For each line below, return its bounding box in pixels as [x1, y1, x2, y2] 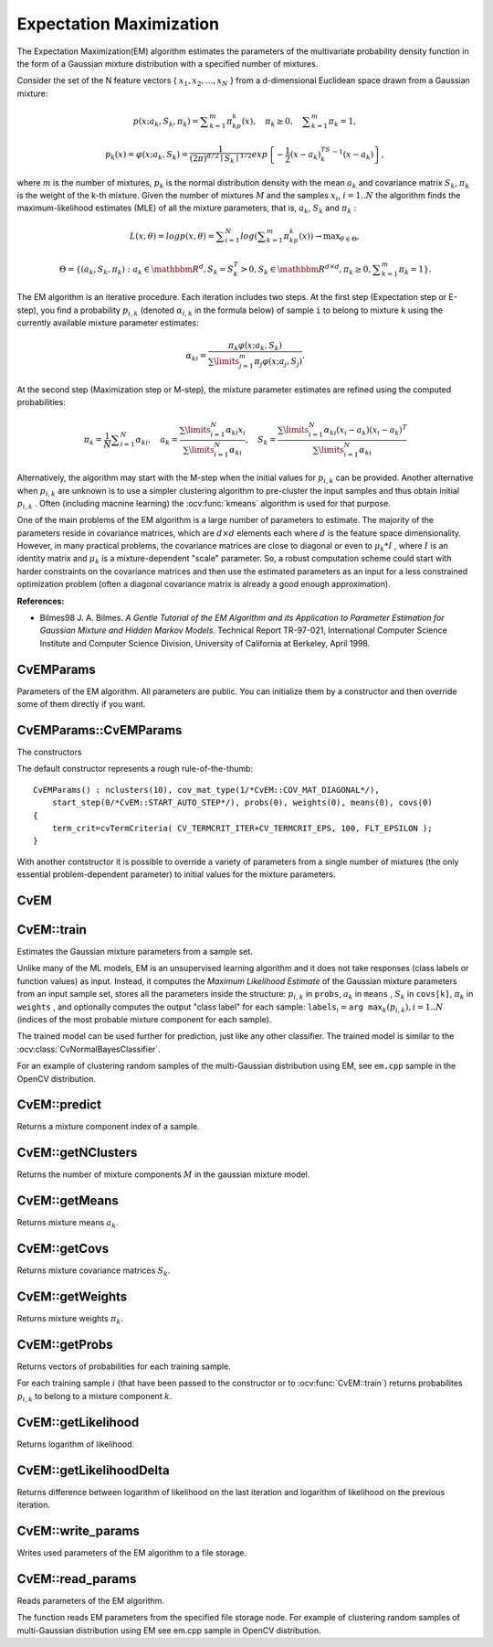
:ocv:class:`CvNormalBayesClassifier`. [16, 1043, 161, 1054]
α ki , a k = [135, 434, 178, 447]
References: [16, 595, 65, 606]
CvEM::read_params [16, 1571, 137, 1587]
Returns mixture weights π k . [16, 1313, 123, 1326]
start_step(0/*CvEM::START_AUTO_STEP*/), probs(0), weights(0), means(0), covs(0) [51, 797, 433, 808]
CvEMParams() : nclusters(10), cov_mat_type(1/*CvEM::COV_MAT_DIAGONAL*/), [33, 785, 380, 795]
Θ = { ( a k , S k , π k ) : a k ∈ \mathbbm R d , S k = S [59, 262, 235, 276]
